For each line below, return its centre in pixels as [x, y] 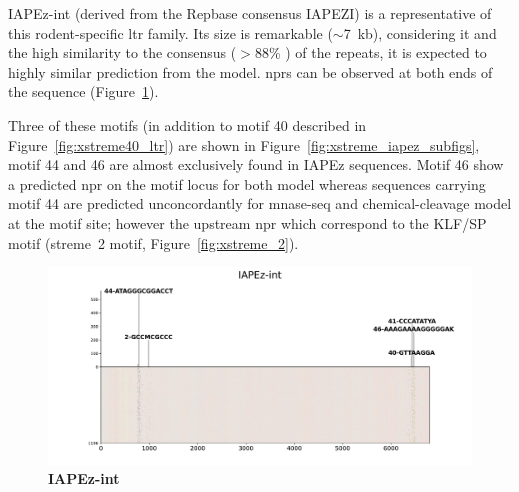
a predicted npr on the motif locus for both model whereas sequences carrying [247, 183]
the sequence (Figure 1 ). [83, 91]
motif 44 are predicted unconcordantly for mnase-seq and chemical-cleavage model [260, 203]
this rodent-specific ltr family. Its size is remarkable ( [170, 32]
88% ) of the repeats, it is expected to [370, 52]
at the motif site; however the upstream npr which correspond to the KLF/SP [247, 222]
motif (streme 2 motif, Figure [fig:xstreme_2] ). [153, 242]
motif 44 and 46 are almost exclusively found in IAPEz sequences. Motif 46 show [256, 164]
